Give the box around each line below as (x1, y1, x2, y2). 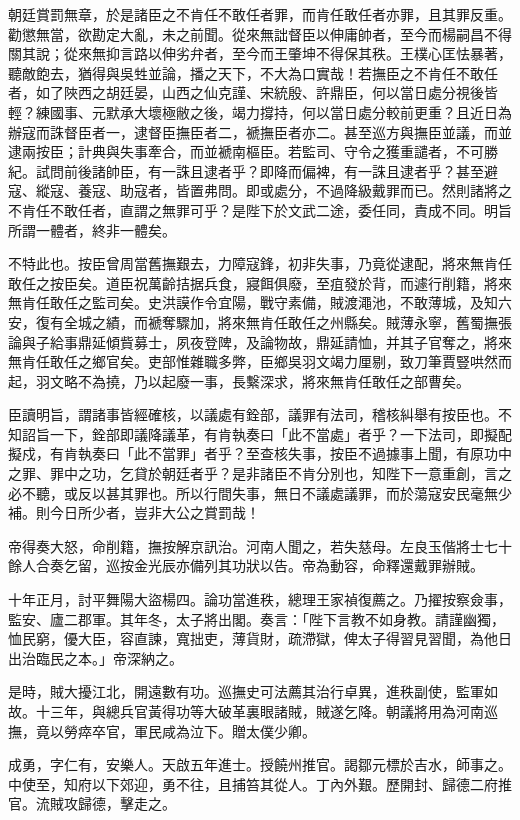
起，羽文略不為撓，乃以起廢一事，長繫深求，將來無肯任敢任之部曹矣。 (8, 370, 470, 391)
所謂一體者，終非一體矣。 (8, 219, 176, 240)
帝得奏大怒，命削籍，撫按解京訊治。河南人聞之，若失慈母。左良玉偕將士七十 (8, 535, 512, 556)
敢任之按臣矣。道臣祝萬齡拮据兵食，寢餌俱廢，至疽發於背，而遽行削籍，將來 (8, 272, 512, 293)
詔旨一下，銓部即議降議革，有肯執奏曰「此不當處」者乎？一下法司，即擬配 (21, 423, 512, 444)
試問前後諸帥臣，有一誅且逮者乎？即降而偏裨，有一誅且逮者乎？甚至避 (35, 160, 498, 181)
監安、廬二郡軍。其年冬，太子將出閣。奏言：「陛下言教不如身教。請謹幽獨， (8, 608, 505, 629)
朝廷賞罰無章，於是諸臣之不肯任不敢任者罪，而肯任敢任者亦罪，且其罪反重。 (8, 4, 512, 24)
